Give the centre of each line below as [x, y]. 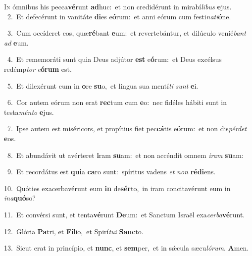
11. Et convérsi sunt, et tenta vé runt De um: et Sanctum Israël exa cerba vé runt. [125, 214]
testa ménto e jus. [29, 112]
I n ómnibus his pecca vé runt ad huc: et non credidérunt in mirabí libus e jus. [118, 6]
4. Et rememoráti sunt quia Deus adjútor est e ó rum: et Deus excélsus [114, 59]
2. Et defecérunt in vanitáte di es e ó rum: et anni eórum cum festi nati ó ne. [119, 16]
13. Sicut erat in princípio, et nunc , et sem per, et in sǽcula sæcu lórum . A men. [126, 248]
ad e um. [16, 42]
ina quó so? [20, 198]
